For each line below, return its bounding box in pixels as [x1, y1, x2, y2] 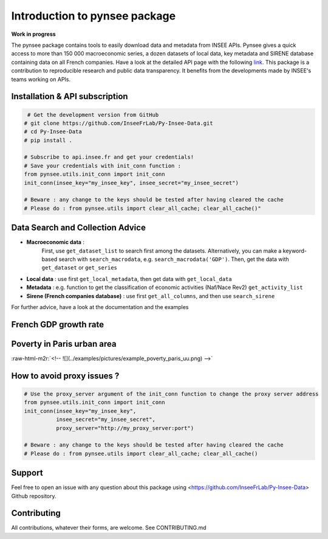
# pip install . [24, 137, 73, 144]
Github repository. [11, 492, 57, 499]
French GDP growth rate [11, 319, 104, 330]
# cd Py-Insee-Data [24, 128, 82, 135]
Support [11, 468, 43, 478]
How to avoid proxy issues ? [11, 370, 120, 381]
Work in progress [11, 30, 56, 38]
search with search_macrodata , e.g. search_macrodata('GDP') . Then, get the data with [58, 256, 290, 263]
